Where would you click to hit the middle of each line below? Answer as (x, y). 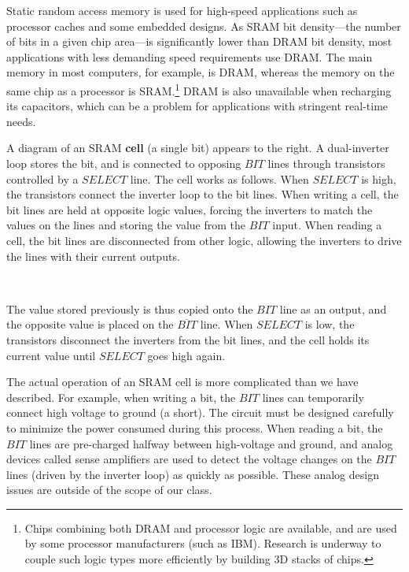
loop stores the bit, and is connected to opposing (124, 163)
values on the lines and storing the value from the (126, 225)
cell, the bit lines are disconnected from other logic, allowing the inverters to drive (204, 240)
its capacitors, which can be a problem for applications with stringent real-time (197, 106)
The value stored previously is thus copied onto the (130, 308)
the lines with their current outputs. (93, 256)
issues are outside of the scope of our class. (109, 490)
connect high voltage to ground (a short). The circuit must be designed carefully (200, 412)
